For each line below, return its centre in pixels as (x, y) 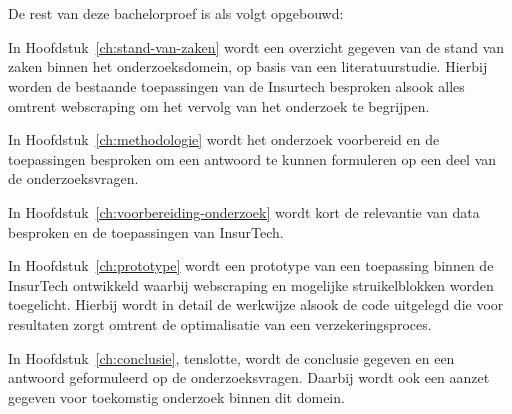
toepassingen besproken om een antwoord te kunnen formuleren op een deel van (252, 158)
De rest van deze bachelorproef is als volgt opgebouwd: (176, 13)
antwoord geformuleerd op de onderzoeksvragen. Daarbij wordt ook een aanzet (249, 377)
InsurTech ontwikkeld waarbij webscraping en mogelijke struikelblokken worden (251, 284)
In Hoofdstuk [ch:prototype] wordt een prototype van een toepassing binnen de (251, 265)
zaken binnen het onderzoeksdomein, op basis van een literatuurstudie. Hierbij (248, 66)
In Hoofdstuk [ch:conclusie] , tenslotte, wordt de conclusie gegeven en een (231, 357)
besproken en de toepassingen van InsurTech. (146, 231)
